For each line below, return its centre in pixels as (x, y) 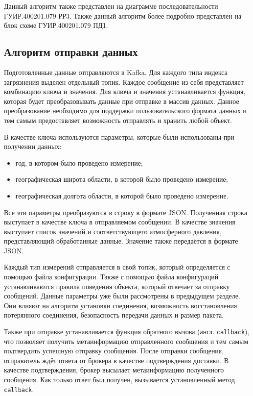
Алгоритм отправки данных (71, 52)
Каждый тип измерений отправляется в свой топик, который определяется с (117, 267)
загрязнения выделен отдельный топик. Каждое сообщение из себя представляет (124, 82)
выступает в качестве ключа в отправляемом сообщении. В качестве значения (120, 222)
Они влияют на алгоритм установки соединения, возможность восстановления (121, 305)
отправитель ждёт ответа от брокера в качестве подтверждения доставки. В (116, 360)
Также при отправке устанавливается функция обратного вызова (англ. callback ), (127, 332)
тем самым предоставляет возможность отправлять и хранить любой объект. (118, 120)
